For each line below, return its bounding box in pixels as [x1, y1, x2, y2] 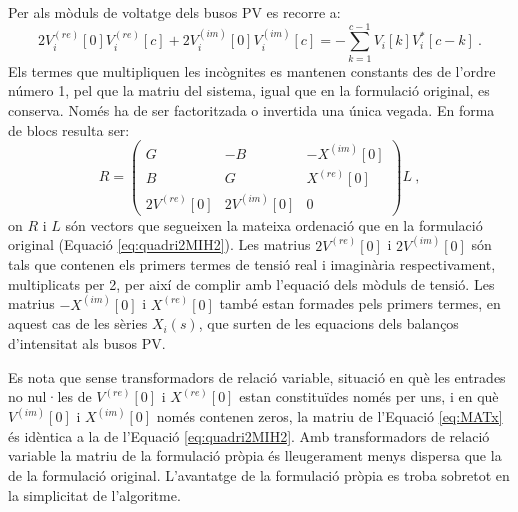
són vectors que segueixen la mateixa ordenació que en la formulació [65, 214, 483, 235]
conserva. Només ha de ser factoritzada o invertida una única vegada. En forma [8, 99, 495, 120]
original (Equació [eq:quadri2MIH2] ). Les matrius [8, 234, 311, 255]
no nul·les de [8, 386, 92, 407]
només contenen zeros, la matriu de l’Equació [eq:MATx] [156, 406, 503, 427]
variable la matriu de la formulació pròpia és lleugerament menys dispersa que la [8, 445, 502, 466]
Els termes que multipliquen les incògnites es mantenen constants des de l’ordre [8, 60, 496, 81]
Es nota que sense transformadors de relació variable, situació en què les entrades [8, 366, 506, 387]
